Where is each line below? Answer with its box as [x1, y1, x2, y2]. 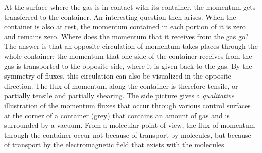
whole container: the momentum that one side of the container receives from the [4, 50, 252, 61]
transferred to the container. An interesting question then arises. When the [4, 11, 236, 22]
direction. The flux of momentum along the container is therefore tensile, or [4, 80, 238, 91]
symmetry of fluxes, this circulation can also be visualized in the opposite [4, 70, 231, 81]
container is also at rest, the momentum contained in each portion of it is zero [4, 21, 246, 32]
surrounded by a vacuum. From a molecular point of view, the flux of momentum [4, 120, 255, 130]
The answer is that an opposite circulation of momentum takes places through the [4, 41, 258, 51]
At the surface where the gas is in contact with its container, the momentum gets [4, 2, 256, 12]
